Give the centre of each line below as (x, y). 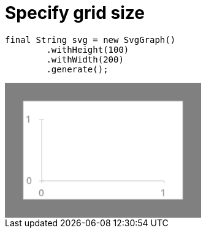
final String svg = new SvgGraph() (90, 40)
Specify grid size (75, 13)
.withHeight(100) (88, 49)
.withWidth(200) (85, 59)
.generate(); (77, 69)
